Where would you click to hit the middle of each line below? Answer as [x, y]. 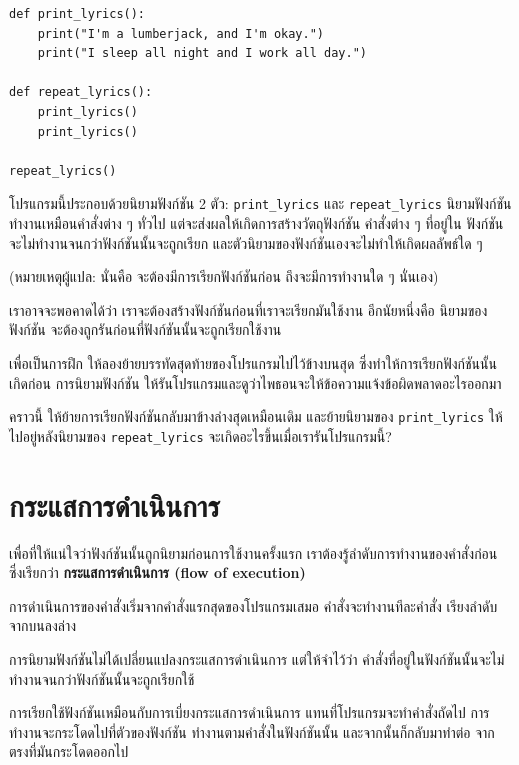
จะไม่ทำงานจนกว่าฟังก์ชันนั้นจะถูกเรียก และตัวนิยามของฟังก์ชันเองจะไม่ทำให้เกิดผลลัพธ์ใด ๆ [246, 242]
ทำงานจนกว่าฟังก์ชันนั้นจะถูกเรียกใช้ [102, 678]
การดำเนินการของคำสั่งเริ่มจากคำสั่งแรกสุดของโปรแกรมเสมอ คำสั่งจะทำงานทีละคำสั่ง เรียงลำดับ [253, 605]
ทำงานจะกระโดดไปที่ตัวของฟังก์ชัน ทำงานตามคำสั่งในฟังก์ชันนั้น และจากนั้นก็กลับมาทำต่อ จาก [252, 731]
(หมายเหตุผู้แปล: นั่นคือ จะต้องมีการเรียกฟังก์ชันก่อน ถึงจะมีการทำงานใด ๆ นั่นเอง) [224, 276]
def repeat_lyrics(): [81, 92]
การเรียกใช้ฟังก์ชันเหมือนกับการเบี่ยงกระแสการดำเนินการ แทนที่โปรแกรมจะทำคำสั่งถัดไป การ [249, 712]
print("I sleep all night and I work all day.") [202, 53]
